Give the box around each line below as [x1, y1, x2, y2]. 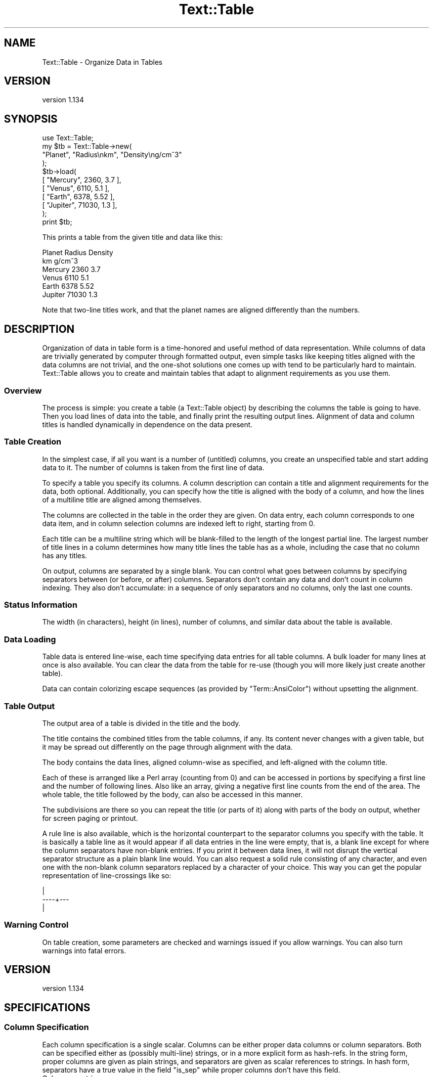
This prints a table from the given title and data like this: [42, 233, 223, 242]
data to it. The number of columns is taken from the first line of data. [42, 463, 264, 472]
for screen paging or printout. [42, 813, 138, 822]
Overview [4, 385, 42, 396]
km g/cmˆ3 [42, 257, 78, 266]
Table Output [4, 701, 55, 711]
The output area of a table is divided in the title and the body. [42, 718, 241, 727]
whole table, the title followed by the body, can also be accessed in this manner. [42, 790, 303, 799]
